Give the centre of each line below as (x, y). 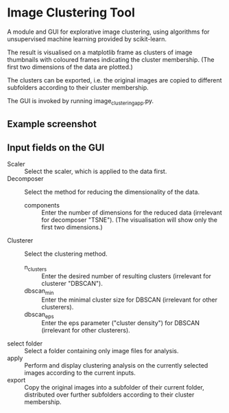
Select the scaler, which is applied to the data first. (96, 171)
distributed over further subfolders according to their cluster (109, 395)
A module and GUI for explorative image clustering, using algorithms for (109, 32)
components (42, 205)
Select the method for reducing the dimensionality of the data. (112, 192)
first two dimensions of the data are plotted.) (70, 67)
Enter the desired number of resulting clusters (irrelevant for (126, 276)
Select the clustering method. (66, 254)
